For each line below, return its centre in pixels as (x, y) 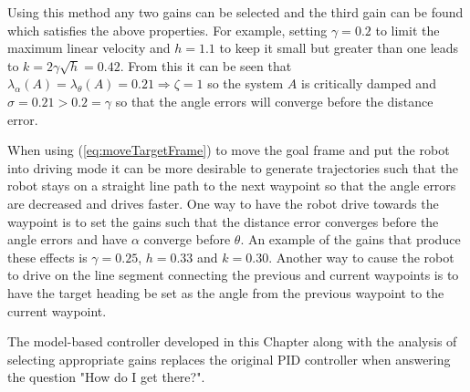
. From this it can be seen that (206, 65)
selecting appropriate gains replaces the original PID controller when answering (229, 359)
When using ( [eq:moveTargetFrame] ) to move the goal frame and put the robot (229, 150)
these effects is (47, 257)
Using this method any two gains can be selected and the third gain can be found (235, 12)
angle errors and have (68, 239)
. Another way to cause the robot (361, 257)
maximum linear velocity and (89, 48)
